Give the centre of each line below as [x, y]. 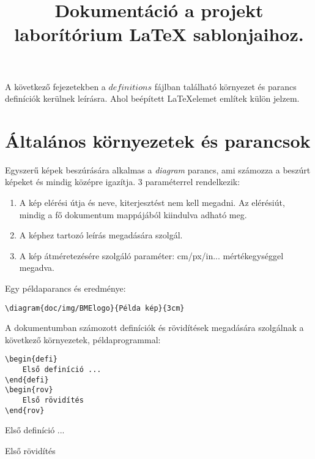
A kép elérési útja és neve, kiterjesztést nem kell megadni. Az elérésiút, [152, 203]
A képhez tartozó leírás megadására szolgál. [101, 235]
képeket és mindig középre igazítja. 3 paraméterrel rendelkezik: [123, 182]
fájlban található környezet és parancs [225, 86]
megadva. [37, 267]
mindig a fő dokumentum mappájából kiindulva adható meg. [133, 214]
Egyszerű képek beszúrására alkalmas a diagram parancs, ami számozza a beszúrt [158, 169]
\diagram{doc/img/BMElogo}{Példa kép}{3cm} [95, 308]
